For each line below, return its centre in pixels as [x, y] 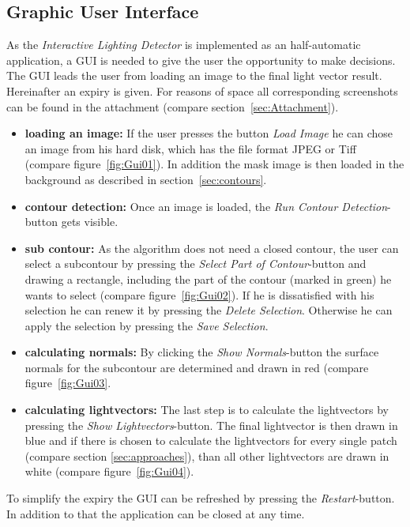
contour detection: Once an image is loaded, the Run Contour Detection [206, 206]
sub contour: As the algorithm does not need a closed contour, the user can [212, 248]
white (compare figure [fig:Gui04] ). [109, 471]
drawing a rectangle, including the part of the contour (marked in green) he [208, 279]
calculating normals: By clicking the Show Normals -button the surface [202, 352]
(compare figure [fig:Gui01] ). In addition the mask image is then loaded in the [214, 164]
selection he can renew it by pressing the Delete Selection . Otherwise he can [209, 310]
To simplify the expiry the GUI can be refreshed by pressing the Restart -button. [201, 498]
